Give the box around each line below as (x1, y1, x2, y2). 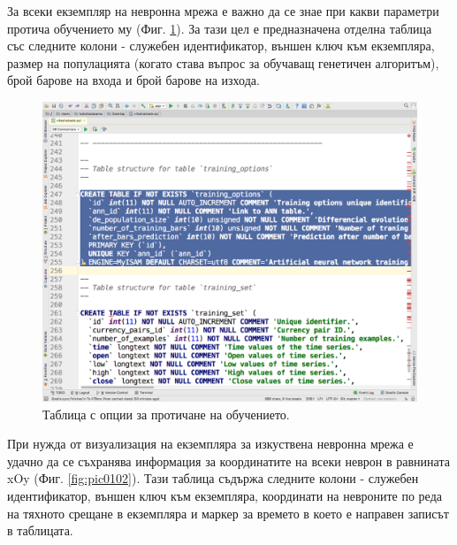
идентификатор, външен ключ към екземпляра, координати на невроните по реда (7, 487, 442, 505)
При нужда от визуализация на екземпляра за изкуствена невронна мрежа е (7, 434, 414, 453)
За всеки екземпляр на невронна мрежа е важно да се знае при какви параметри (7, 2, 439, 19)
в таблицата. (7, 521, 73, 540)
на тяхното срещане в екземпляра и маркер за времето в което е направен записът (7, 503, 449, 522)
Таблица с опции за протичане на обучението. (42, 404, 290, 423)
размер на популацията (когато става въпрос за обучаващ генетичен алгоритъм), (7, 53, 439, 72)
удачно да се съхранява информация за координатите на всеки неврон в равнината (7, 451, 450, 470)
